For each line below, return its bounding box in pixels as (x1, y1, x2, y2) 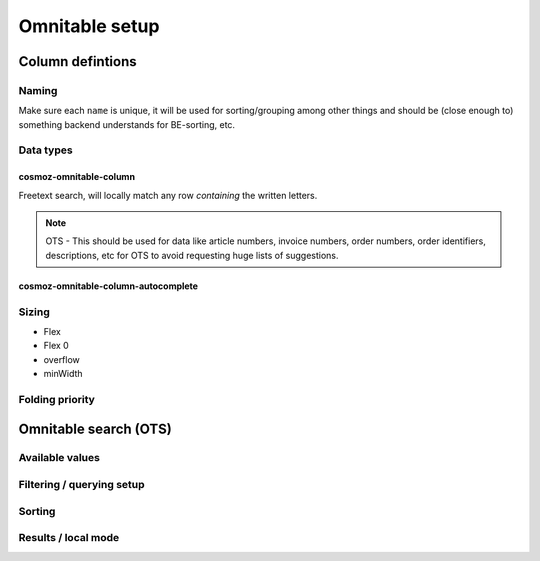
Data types (18, 143, 74, 157)
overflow (43, 353, 80, 365)
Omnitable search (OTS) (18, 420, 172, 437)
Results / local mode (18, 531, 120, 545)
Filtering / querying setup (18, 478, 145, 492)
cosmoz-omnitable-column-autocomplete (18, 280, 199, 292)
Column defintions (18, 53, 137, 70)
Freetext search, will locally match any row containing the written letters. (18, 189, 318, 201)
